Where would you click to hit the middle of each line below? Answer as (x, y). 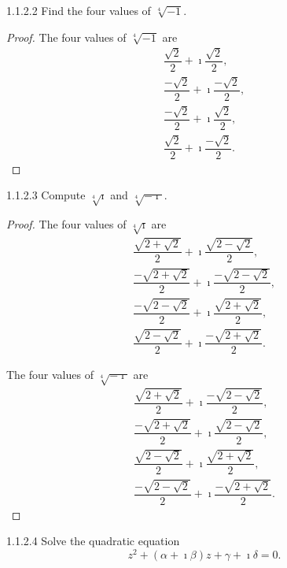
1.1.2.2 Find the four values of (79, 10)
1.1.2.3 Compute (46, 195)
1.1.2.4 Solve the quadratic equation (93, 541)
